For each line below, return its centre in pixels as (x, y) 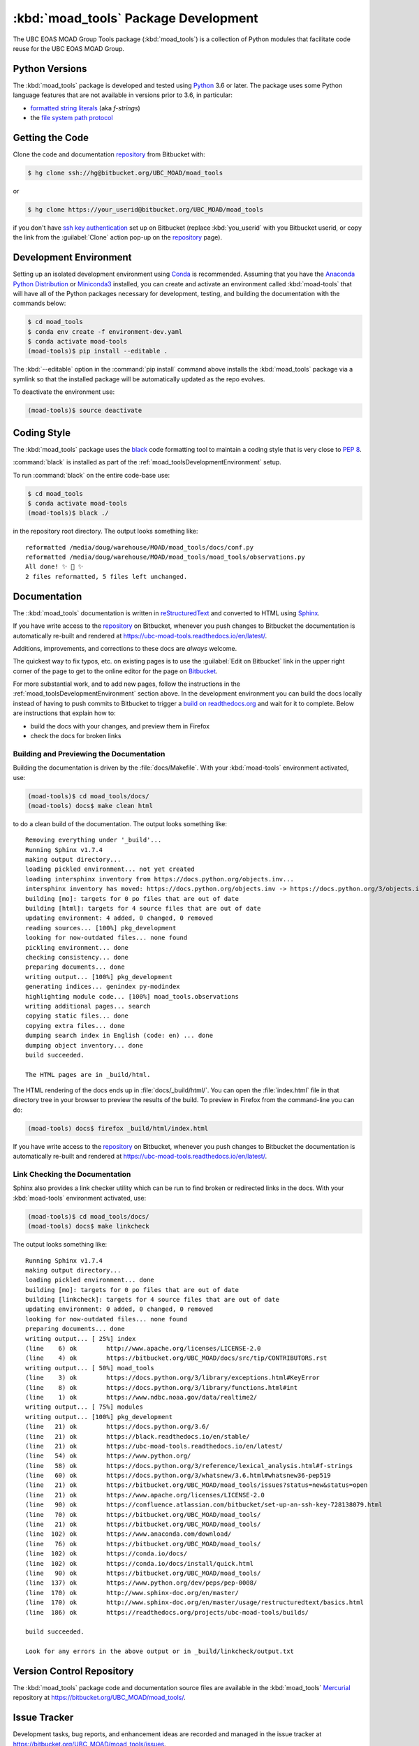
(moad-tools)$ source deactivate (85, 411)
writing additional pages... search (88, 1006)
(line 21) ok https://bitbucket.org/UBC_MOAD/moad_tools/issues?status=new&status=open (197, 1485)
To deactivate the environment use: (64, 392)
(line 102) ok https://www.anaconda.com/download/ (128, 1534)
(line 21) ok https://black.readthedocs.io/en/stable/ (138, 1436)
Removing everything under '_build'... (94, 840)
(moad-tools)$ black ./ (68, 513)
